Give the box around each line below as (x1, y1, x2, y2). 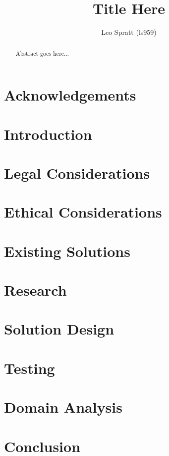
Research (4, 280, 67, 300)
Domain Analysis (4, 397, 122, 417)
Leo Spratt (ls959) (101, 27, 157, 37)
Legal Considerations (4, 162, 150, 183)
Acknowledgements (4, 85, 136, 105)
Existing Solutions (4, 240, 130, 261)
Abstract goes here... (15, 49, 69, 57)
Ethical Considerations (4, 202, 162, 222)
